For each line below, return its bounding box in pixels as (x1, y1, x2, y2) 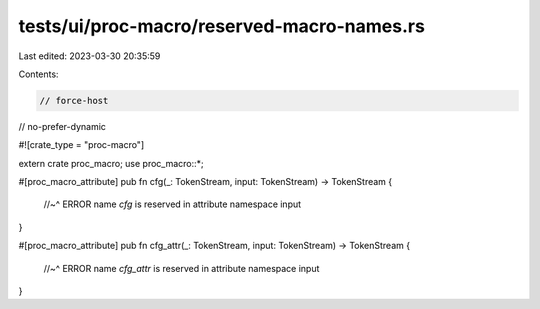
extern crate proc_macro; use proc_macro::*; (18, 157, 204, 169)
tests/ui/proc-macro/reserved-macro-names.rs (18, 15, 425, 37)
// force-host (39, 95, 109, 106)
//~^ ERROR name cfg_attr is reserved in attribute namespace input (43, 262, 320, 274)
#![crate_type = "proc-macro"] (18, 139, 145, 151)
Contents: (18, 68, 59, 80)
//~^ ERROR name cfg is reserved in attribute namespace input (43, 198, 302, 210)
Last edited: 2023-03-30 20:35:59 (18, 50, 161, 62)
